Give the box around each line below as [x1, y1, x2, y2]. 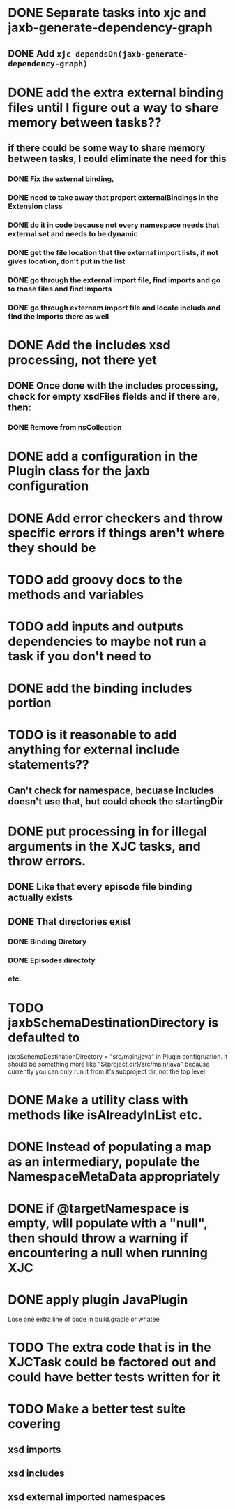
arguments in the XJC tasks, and [8, 838, 201, 854]
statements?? [8, 757, 89, 773]
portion [8, 695, 52, 711]
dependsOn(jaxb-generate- [75, 49, 188, 59]
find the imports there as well [8, 311, 109, 321]
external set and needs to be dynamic [8, 229, 138, 238]
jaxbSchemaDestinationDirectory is [8, 1015, 219, 1030]
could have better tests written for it [8, 1369, 220, 1385]
